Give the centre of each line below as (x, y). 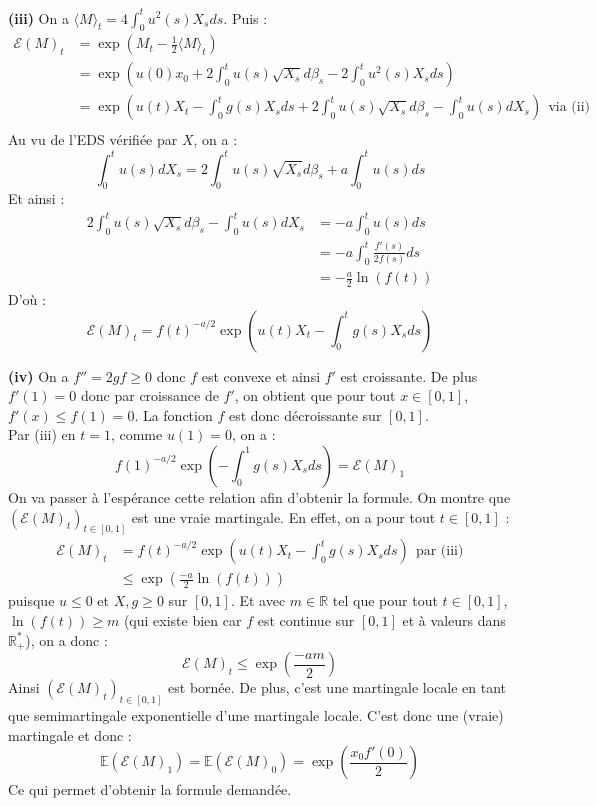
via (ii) (569, 107)
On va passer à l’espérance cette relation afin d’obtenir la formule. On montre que (259, 496)
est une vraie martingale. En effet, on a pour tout (283, 516)
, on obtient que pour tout (315, 395)
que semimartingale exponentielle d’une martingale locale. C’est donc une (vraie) (256, 714)
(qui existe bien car (182, 620)
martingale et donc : (70, 734)
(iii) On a (38, 17)
